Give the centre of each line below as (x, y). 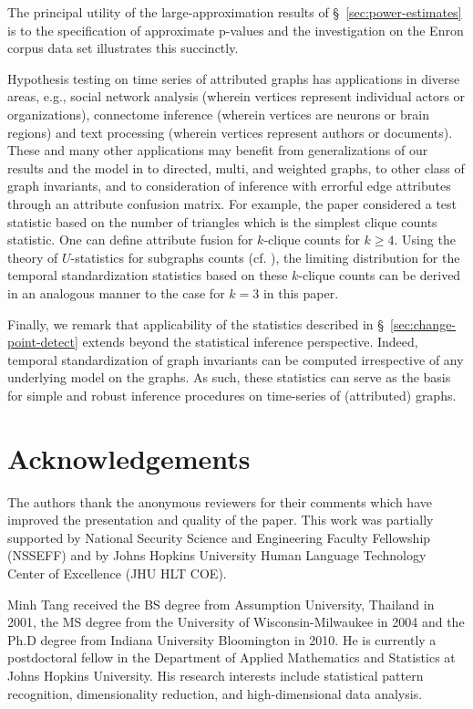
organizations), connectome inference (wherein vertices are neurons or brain (218, 114)
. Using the (425, 240)
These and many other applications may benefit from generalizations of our (218, 150)
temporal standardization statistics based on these (148, 275)
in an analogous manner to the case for (116, 292)
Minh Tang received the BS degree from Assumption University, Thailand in (221, 604)
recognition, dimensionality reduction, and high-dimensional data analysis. (215, 693)
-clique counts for (312, 240)
